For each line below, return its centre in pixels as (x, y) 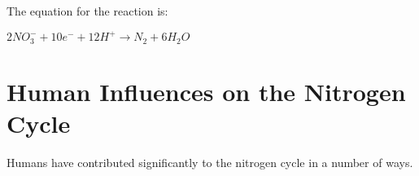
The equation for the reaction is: (87, 11)
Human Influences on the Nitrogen (206, 91)
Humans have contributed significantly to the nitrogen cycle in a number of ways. (210, 162)
